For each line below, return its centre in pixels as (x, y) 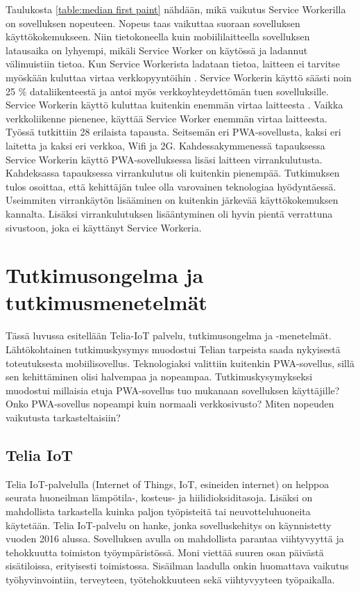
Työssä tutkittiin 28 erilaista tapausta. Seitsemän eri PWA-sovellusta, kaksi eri (173, 132)
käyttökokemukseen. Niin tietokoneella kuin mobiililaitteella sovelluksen (158, 37)
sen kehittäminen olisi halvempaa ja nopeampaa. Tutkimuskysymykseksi (159, 377)
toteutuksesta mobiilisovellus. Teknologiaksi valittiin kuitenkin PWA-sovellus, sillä (180, 363)
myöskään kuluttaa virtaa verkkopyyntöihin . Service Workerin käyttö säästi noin (179, 77)
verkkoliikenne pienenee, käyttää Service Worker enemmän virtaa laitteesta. (166, 118)
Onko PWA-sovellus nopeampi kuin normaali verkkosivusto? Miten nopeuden (170, 404)
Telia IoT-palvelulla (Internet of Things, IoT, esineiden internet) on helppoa (168, 484)
